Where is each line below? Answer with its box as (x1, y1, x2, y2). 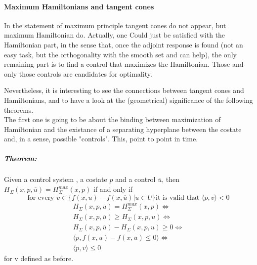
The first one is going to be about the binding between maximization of (4, 114, 221, 125)
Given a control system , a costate (4, 174, 107, 184)
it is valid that (155, 194, 200, 201)
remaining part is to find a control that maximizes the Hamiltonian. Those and (4, 59, 244, 69)
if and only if (93, 184, 132, 194)
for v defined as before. (4, 253, 74, 264)
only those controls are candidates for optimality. (4, 68, 152, 79)
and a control (115, 174, 156, 184)
